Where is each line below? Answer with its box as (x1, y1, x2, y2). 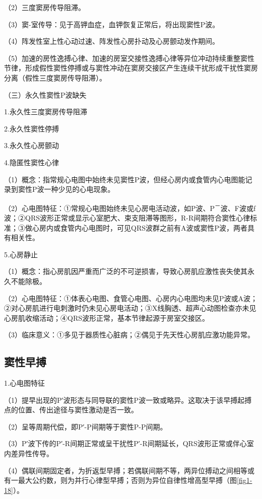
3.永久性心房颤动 (4, 140, 59, 151)
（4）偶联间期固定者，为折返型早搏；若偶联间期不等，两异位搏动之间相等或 (4, 465, 254, 475)
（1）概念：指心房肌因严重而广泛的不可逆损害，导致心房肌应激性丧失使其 (4, 266, 247, 276)
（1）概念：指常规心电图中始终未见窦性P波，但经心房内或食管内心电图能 (4, 174, 245, 184)
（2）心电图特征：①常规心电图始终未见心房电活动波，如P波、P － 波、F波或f (4, 201, 256, 213)
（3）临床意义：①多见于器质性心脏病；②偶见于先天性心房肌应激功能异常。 (4, 329, 254, 340)
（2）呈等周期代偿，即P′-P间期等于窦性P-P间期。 (4, 421, 167, 432)
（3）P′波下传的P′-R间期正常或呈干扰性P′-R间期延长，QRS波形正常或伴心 (4, 438, 247, 449)
